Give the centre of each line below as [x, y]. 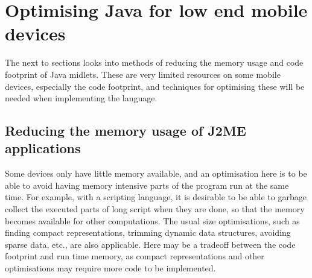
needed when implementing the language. [81, 98]
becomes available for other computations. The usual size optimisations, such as [152, 220]
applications [43, 148]
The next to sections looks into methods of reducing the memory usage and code [154, 62]
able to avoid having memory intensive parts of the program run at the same [147, 185]
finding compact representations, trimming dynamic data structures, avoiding [148, 232]
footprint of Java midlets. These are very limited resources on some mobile [143, 74]
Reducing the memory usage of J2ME [126, 131]
